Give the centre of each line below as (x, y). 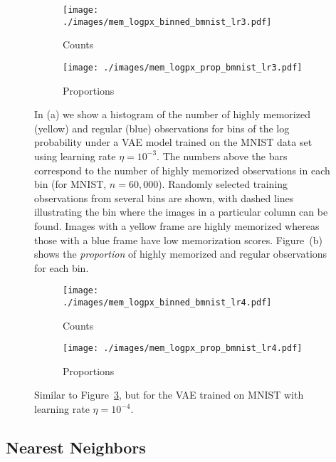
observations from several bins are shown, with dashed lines (164, 198)
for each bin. (62, 267)
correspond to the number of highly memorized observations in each (182, 170)
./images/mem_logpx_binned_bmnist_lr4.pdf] (167, 302)
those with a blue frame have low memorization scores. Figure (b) (178, 240)
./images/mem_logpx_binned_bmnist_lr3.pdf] (167, 22)
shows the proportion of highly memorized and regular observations (181, 254)
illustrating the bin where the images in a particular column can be (181, 212)
